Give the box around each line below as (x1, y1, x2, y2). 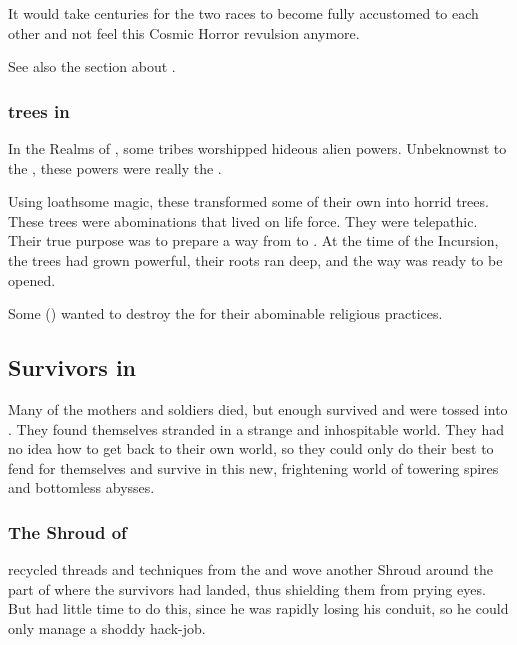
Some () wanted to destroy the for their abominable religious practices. (8, 303, 443, 324)
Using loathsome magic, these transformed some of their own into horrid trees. (8, 191, 489, 212)
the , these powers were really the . (8, 157, 222, 178)
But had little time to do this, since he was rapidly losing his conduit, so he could (8, 598, 509, 619)
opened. (8, 269, 56, 290)
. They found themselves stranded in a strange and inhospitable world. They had (8, 418, 504, 439)
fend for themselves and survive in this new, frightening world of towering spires (8, 457, 499, 478)
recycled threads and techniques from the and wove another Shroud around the (8, 559, 493, 580)
